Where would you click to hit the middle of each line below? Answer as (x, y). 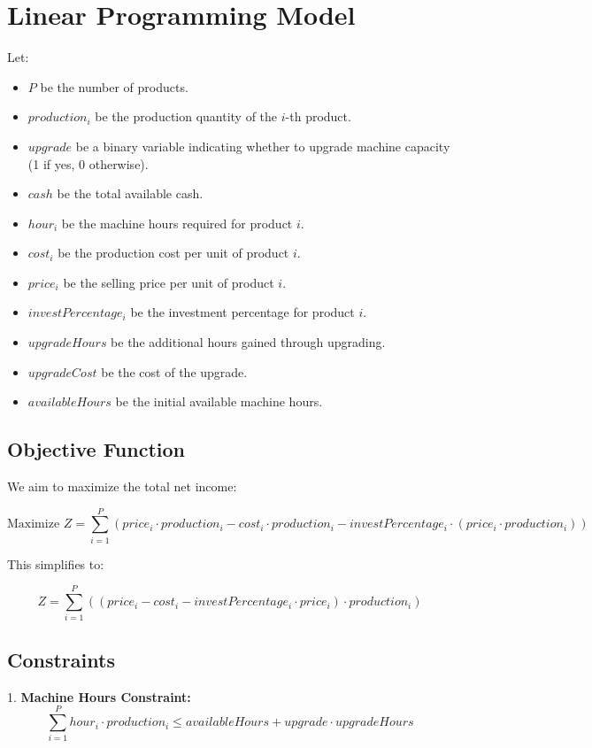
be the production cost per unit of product (173, 253)
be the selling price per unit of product (169, 282)
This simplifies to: (56, 563)
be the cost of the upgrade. (174, 371)
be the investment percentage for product (242, 312)
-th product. (318, 116)
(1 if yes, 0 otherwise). (88, 163)
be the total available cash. (130, 193)
